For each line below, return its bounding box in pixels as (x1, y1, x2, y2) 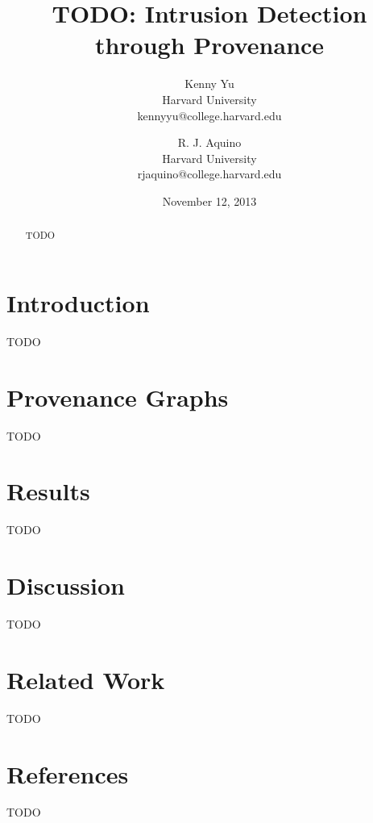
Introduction (6, 286, 150, 319)
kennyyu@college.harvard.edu (137, 107, 282, 123)
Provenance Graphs (6, 380, 229, 413)
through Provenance (94, 28, 325, 61)
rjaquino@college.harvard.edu (137, 165, 282, 182)
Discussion (6, 569, 125, 602)
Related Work (6, 662, 165, 696)
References (6, 757, 129, 790)
